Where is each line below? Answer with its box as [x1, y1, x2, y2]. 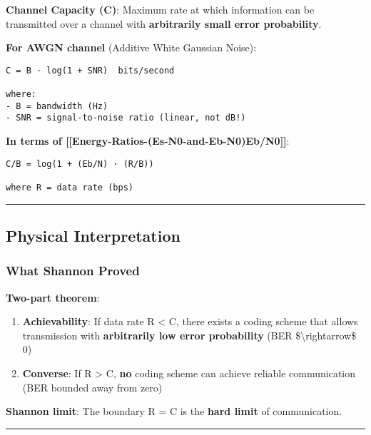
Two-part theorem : [6, 290, 100, 304]
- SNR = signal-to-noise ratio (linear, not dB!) [6, 113, 246, 123]
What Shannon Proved [6, 262, 140, 280]
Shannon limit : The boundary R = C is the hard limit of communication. [6, 404, 342, 419]
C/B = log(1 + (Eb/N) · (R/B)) [6, 158, 154, 169]
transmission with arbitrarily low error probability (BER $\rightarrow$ [22, 327, 357, 342]
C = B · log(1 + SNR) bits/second [6, 65, 175, 76]
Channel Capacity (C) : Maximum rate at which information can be [6, 2, 315, 16]
